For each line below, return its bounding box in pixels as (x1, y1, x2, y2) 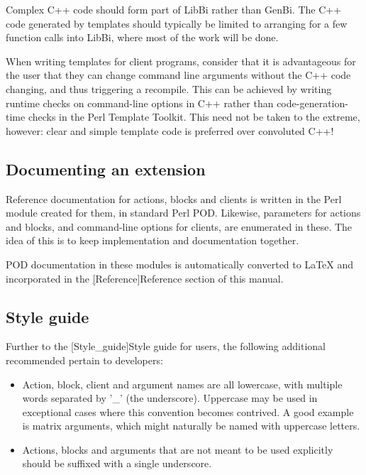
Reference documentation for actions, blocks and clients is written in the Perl (6, 191, 342, 206)
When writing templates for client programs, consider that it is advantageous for (6, 53, 356, 68)
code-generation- (277, 95, 348, 110)
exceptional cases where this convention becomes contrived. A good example (22, 404, 354, 419)
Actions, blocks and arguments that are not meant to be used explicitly (22, 442, 333, 457)
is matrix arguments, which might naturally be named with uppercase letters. (22, 418, 360, 433)
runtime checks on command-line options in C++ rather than (6, 95, 274, 110)
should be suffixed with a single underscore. (22, 456, 212, 471)
